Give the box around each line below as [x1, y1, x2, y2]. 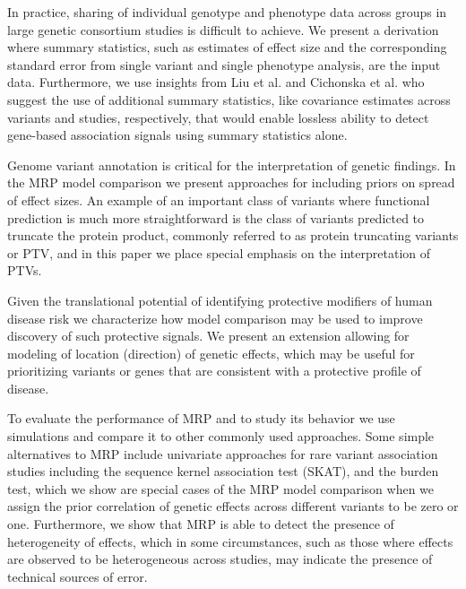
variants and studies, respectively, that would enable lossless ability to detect [7, 108, 429, 126]
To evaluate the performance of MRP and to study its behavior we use [7, 409, 395, 428]
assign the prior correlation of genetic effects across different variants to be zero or [7, 497, 459, 515]
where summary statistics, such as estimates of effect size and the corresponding [7, 38, 447, 56]
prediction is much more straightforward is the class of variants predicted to [7, 208, 425, 227]
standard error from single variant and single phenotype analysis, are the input [7, 55, 441, 74]
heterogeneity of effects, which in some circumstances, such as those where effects [7, 532, 453, 550]
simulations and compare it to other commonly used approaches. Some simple [7, 427, 435, 446]
